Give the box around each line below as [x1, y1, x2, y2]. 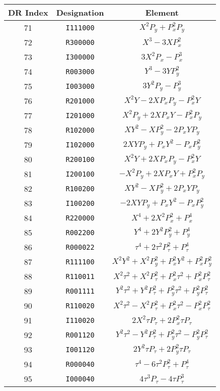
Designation [56, 7, 104, 18]
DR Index [8, 7, 48, 18]
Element [145, 7, 179, 18]
